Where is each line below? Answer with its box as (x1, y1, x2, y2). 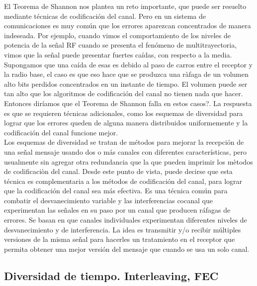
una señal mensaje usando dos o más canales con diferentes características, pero (4, 146, 247, 157)
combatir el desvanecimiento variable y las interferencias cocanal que (4, 195, 213, 205)
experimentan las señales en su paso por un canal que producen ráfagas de (4, 205, 231, 215)
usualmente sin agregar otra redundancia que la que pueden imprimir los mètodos (4, 156, 253, 167)
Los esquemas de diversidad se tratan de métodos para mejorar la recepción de (4, 137, 244, 147)
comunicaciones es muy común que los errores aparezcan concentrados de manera (4, 20, 251, 31)
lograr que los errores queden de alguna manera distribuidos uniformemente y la (4, 117, 248, 128)
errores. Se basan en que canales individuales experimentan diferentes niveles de (4, 215, 247, 225)
